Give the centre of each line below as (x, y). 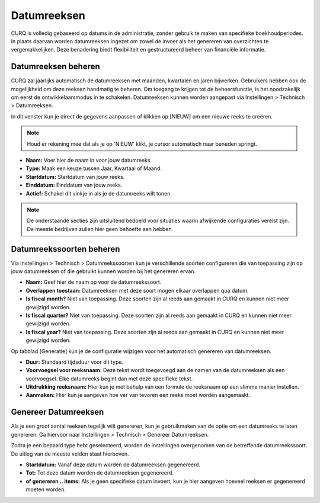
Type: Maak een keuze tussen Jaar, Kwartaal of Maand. (94, 168)
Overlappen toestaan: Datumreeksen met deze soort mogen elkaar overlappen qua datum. (137, 290)
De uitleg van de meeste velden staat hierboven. (70, 454)
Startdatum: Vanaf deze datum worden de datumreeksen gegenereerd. (113, 464)
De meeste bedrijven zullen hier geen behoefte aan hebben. (100, 229)
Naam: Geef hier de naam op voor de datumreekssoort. (94, 282)
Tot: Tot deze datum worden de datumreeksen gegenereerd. (100, 473)
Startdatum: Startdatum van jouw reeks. (75, 177)
